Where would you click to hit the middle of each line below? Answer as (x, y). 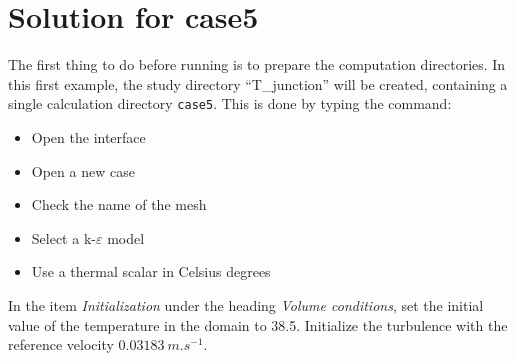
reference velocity (61, 344)
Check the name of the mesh (119, 204)
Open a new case (83, 170)
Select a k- (63, 237)
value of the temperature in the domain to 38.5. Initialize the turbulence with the (258, 324)
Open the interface (88, 136)
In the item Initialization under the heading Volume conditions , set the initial (246, 304)
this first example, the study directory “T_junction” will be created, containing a (258, 83)
